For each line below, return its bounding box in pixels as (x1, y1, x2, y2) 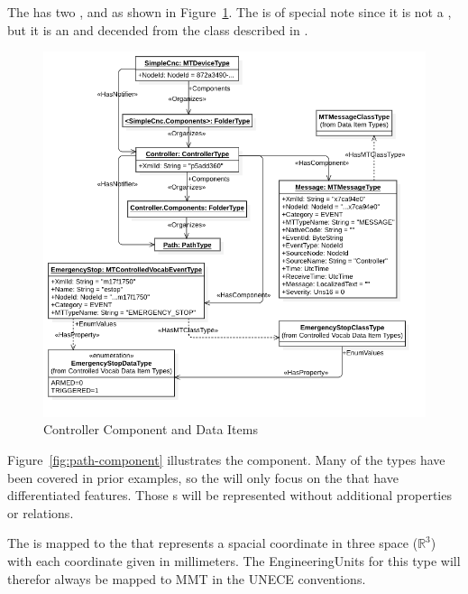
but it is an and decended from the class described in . (7, 20, 308, 39)
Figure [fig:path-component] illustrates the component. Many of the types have (7, 450, 445, 469)
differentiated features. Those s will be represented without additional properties (7, 486, 452, 505)
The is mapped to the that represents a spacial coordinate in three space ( (7, 534, 418, 552)
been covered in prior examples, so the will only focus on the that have (7, 468, 399, 487)
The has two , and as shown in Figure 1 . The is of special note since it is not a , (7, 3, 452, 21)
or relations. (7, 503, 74, 522)
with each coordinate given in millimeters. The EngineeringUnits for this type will (7, 551, 461, 570)
